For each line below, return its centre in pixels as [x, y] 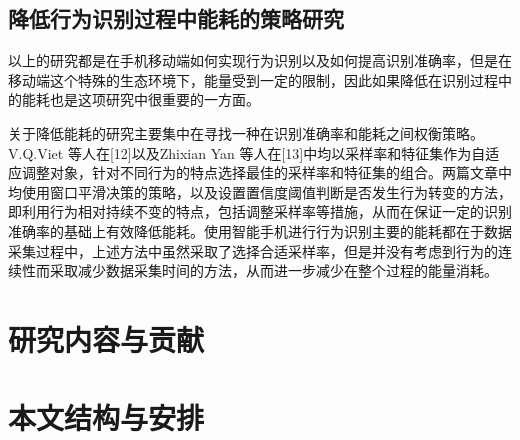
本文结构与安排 [106, 417]
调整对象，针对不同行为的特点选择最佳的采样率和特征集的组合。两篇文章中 [266, 172]
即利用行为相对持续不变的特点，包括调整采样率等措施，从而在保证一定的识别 [260, 211]
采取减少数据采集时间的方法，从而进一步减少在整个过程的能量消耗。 [273, 270]
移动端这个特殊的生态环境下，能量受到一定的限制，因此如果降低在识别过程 [253, 79]
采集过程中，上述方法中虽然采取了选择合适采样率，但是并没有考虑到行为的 [253, 250]
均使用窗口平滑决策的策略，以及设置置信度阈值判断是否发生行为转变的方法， [260, 191]
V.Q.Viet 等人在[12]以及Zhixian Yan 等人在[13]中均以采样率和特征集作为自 [247, 152]
